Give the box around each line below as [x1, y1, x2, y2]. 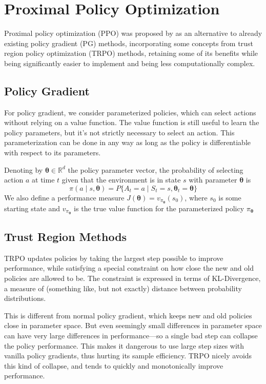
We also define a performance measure [4, 192, 125, 203]
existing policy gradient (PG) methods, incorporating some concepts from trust [4, 37, 253, 48]
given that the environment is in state [62, 174, 181, 185]
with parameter [189, 174, 237, 185]
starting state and [4, 203, 60, 213]
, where [185, 192, 208, 203]
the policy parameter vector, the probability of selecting [68, 164, 243, 175]
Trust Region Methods [4, 228, 127, 244]
